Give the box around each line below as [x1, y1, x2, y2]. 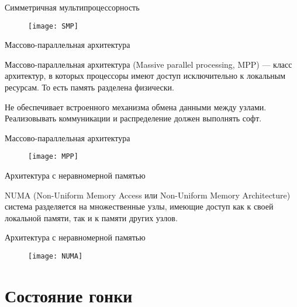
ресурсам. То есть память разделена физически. [5, 81, 174, 93]
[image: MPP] [28, 152, 78, 161]
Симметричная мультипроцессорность [5, 1, 140, 13]
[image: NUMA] [28, 252, 83, 261]
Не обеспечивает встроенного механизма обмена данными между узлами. [5, 100, 267, 113]
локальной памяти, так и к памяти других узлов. [5, 211, 178, 224]
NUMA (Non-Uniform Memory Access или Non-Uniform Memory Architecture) [5, 189, 291, 201]
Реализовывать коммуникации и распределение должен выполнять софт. [5, 112, 262, 124]
